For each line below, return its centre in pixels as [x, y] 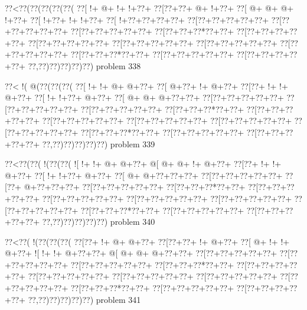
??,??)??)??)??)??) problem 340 [99, 222]
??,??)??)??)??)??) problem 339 [99, 143]
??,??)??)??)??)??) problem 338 [84, 65]
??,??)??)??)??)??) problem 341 [84, 299]
